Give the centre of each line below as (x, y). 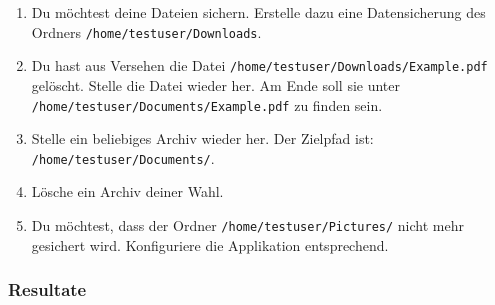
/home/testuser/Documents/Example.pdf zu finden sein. (207, 104)
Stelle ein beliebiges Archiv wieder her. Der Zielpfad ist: (202, 138)
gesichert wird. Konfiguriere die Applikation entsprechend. (210, 244)
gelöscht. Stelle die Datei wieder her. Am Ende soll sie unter (215, 84)
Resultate (47, 289)
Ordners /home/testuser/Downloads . (146, 31)
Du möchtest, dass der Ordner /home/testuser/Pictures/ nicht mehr (247, 225)
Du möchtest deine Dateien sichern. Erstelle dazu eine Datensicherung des (258, 12)
